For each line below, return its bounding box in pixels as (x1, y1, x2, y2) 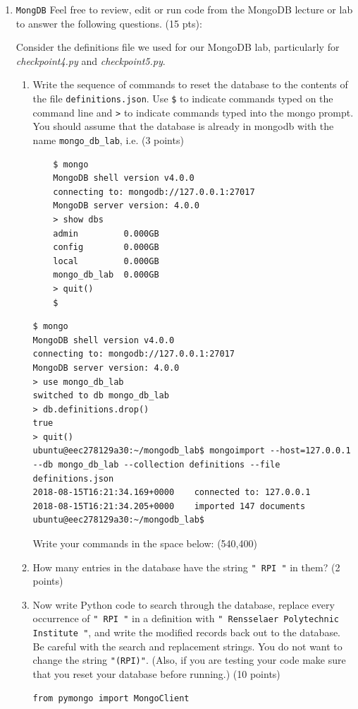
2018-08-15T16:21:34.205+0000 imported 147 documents (32, 501, 306, 511)
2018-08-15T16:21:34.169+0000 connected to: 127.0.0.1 (32, 487, 311, 498)
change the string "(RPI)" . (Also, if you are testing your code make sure (32, 653, 346, 667)
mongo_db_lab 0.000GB (53, 270, 159, 280)
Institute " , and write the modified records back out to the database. (32, 625, 341, 640)
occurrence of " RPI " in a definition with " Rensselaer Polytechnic (32, 611, 339, 626)
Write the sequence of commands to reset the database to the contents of (32, 77, 348, 92)
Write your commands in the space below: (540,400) (32, 536, 257, 551)
